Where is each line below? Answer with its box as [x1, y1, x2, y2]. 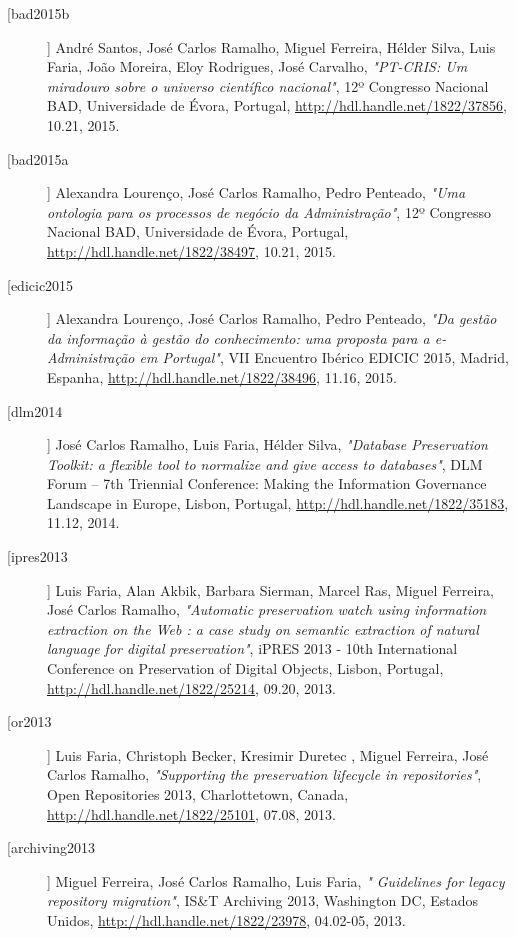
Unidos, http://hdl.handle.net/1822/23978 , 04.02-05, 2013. [47, 909, 406, 930]
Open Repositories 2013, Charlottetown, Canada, [47, 784, 349, 804]
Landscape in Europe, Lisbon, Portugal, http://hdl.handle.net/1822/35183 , [47, 492, 509, 513]
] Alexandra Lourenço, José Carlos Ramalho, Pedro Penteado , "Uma [47, 182, 466, 203]
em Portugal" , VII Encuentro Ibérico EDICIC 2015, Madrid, [139, 347, 509, 368]
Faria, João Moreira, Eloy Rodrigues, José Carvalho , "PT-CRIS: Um [47, 56, 468, 77]
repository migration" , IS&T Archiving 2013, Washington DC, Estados [47, 890, 478, 911]
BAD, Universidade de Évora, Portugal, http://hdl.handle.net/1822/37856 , [47, 95, 507, 116]
